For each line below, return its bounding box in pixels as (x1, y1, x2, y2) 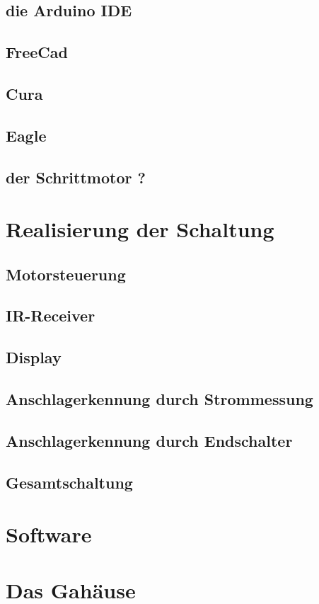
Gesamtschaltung (6, 471, 133, 493)
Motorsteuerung (6, 263, 126, 285)
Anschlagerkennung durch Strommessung (6, 388, 313, 410)
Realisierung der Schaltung (6, 215, 274, 244)
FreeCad (6, 41, 68, 63)
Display (6, 346, 62, 368)
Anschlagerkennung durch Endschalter (6, 429, 293, 451)
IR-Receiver (6, 304, 95, 326)
